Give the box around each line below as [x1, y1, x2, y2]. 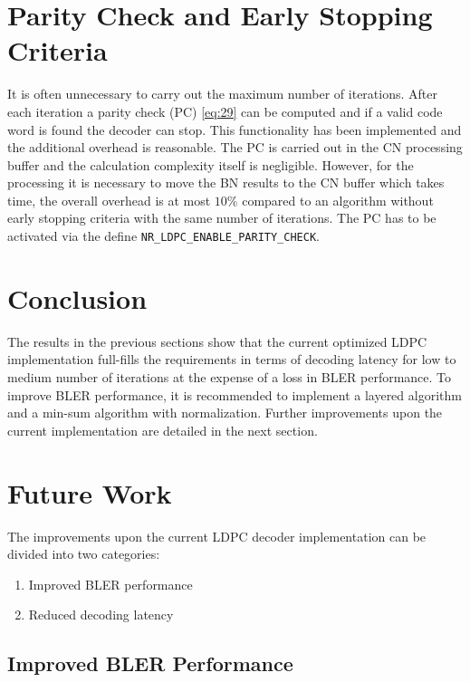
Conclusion [7, 279, 148, 316]
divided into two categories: [7, 544, 160, 563]
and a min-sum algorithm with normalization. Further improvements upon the [7, 403, 443, 422]
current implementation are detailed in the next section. [7, 420, 318, 439]
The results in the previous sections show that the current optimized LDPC [7, 331, 427, 351]
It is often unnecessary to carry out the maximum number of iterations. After [7, 84, 437, 103]
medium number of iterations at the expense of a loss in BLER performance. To [7, 368, 452, 387]
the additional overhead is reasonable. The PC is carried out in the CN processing [7, 138, 463, 157]
